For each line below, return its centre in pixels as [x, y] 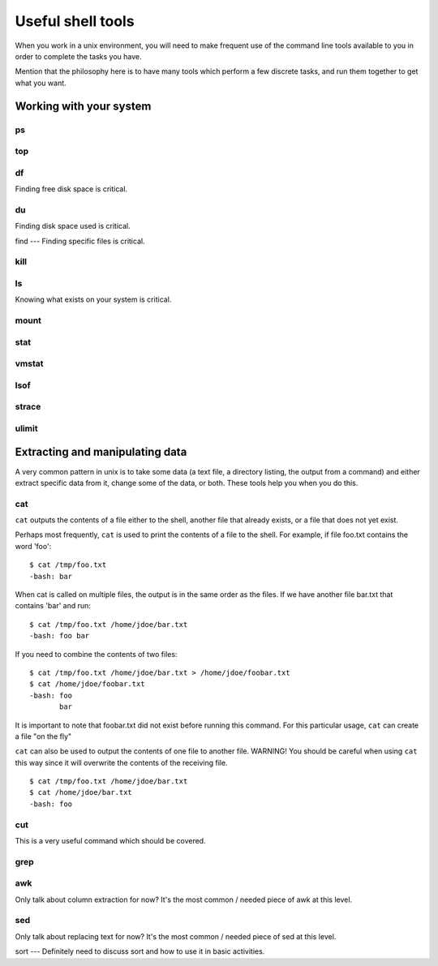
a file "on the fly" [43, 736]
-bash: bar [51, 576]
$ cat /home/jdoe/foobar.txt [87, 684]
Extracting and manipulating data [101, 452]
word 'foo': [33, 546]
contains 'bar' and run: [53, 606]
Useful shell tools [75, 21]
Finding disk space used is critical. [73, 226]
